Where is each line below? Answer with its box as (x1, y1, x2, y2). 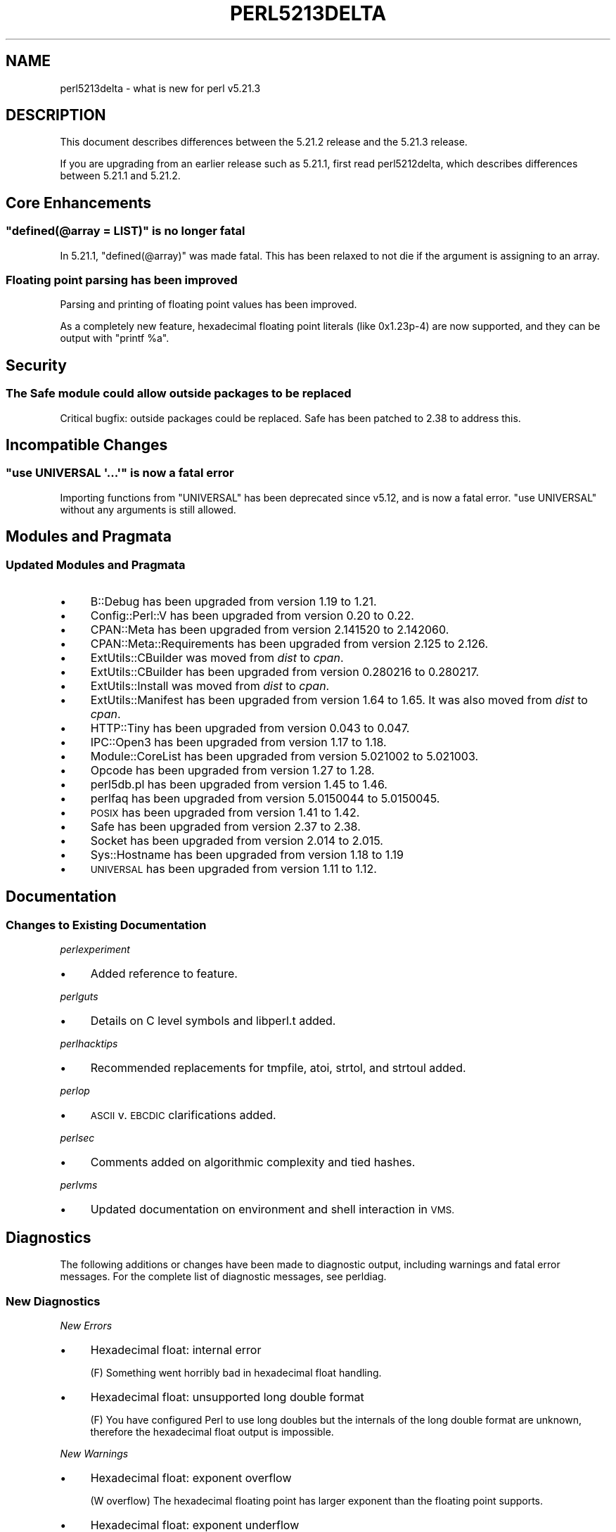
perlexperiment (60, 943, 130, 956)
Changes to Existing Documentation (6, 917, 207, 932)
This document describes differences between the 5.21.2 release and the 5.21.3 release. (60, 136, 468, 148)
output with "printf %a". (60, 332, 169, 345)
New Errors (60, 1319, 113, 1332)
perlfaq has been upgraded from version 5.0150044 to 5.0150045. (90, 791, 440, 806)
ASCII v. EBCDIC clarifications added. (90, 1108, 276, 1123)
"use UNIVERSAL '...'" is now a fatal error (6, 466, 234, 480)
